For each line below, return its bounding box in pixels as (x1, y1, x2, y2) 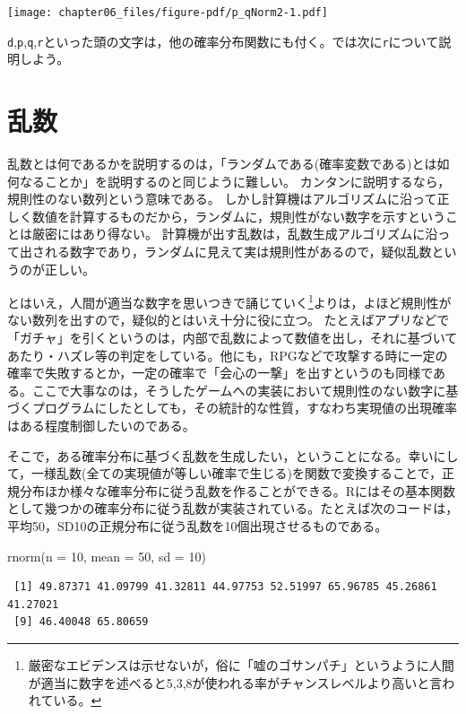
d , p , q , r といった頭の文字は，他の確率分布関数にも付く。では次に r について (7, 31, 439, 50)
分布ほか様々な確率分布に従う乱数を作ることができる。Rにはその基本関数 (19, 481, 456, 500)
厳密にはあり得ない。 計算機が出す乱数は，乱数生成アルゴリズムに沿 (31, 224, 438, 243)
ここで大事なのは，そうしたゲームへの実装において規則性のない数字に (31, 380, 446, 399)
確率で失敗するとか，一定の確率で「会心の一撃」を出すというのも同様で (7, 363, 434, 382)
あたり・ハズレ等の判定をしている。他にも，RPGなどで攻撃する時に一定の (7, 345, 448, 364)
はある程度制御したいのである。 (7, 416, 195, 434)
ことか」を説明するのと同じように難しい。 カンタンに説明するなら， (44, 171, 451, 190)
